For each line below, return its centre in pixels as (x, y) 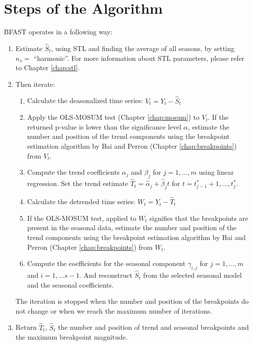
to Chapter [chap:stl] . (48, 67)
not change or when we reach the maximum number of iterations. (114, 310)
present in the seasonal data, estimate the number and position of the (132, 227)
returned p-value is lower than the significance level (104, 126)
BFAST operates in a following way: (58, 32)
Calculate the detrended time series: (81, 201)
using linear (216, 172)
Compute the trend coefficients (73, 172)
